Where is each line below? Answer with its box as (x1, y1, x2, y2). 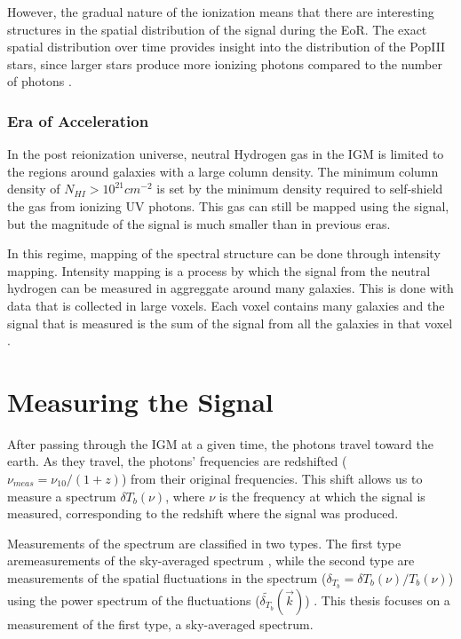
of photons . (7, 72, 72, 91)
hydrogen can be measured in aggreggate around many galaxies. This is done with (7, 279, 454, 297)
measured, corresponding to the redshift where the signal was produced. (7, 504, 399, 523)
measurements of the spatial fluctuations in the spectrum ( (7, 569, 327, 587)
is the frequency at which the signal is (219, 486, 425, 505)
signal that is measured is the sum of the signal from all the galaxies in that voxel (7, 313, 453, 332)
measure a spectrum (7, 486, 116, 505)
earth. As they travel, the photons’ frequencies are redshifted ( (7, 452, 347, 470)
